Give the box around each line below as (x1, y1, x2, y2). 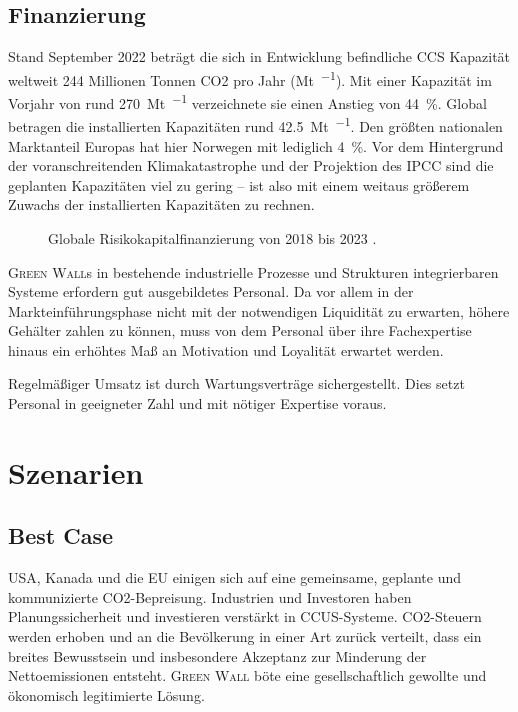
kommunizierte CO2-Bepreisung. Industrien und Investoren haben (8, 586, 412, 607)
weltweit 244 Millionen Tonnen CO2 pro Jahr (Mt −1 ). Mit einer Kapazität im (8, 66, 492, 90)
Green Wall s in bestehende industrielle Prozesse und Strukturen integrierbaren (8, 261, 499, 282)
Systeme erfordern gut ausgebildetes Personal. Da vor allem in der (8, 281, 414, 302)
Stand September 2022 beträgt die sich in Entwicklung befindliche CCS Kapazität (8, 46, 511, 67)
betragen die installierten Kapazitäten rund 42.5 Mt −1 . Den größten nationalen (8, 113, 503, 136)
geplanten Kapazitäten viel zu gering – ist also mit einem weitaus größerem (8, 174, 470, 195)
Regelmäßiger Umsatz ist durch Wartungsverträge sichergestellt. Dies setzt (8, 373, 465, 394)
